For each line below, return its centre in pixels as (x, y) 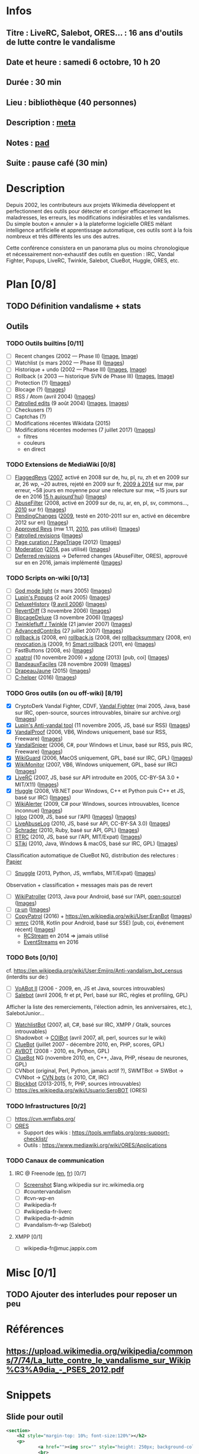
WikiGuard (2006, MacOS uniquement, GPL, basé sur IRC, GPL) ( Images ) (104, 758)
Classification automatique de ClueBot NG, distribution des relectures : (92, 855)
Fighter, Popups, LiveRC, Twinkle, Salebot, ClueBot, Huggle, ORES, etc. (93, 260)
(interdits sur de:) (27, 977)
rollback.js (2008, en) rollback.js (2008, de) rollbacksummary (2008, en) (103, 637)
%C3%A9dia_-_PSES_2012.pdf (65, 1369)
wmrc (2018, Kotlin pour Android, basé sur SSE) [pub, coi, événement (99, 923)
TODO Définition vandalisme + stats (73, 306)
